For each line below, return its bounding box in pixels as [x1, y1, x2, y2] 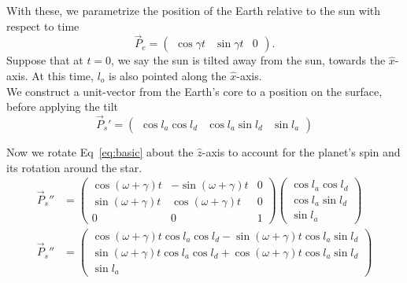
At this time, [31, 68, 94, 83]
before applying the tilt [6, 98, 119, 115]
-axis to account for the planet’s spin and [202, 144, 401, 160]
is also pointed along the [109, 68, 227, 83]
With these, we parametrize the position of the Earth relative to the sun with [6, 2, 381, 18]
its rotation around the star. [6, 159, 142, 175]
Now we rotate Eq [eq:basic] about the [6, 144, 194, 160]
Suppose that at [6, 52, 83, 68]
